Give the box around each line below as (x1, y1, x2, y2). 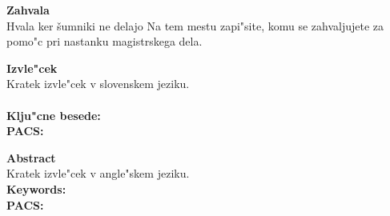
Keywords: (6, 180, 66, 197)
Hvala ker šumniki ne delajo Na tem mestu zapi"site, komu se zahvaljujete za (6, 17, 384, 34)
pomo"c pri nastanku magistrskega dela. (6, 33, 203, 50)
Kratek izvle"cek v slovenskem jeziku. (6, 75, 190, 92)
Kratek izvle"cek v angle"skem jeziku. (6, 165, 190, 182)
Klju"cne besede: (6, 106, 101, 123)
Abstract (6, 149, 56, 166)
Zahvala (6, 2, 50, 18)
